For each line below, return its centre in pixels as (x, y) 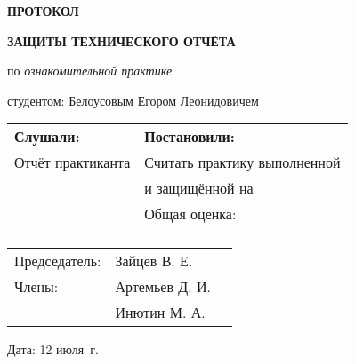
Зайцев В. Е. (154, 261)
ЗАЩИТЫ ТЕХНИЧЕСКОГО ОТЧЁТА (121, 40)
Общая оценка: (190, 214)
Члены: (36, 287)
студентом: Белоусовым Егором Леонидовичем (133, 100)
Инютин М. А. (160, 313)
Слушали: (47, 137)
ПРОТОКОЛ (43, 11)
